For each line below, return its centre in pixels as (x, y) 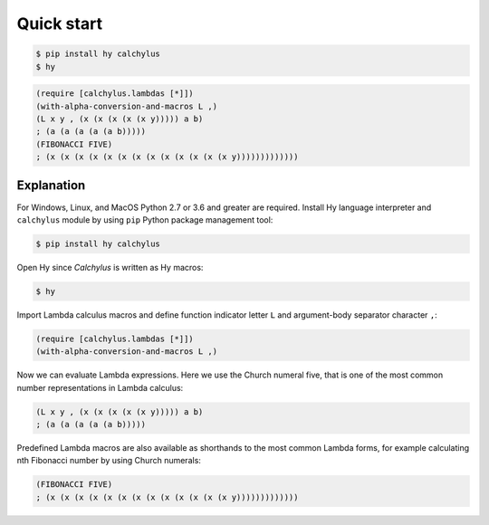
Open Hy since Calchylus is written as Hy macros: (110, 267)
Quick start (60, 24)
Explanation (51, 186)
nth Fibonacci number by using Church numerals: (109, 461)
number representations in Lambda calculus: (100, 387)
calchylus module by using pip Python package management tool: (145, 220)
